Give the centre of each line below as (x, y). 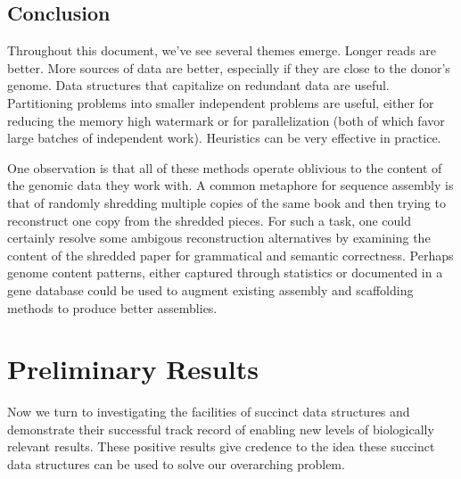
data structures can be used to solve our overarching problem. (176, 464)
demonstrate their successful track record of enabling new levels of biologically (221, 429)
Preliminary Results (133, 369)
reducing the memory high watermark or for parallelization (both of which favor (226, 120)
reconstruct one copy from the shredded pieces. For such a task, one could (210, 220)
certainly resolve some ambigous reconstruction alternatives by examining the (219, 238)
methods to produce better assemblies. (112, 307)
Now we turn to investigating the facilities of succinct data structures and (209, 412)
